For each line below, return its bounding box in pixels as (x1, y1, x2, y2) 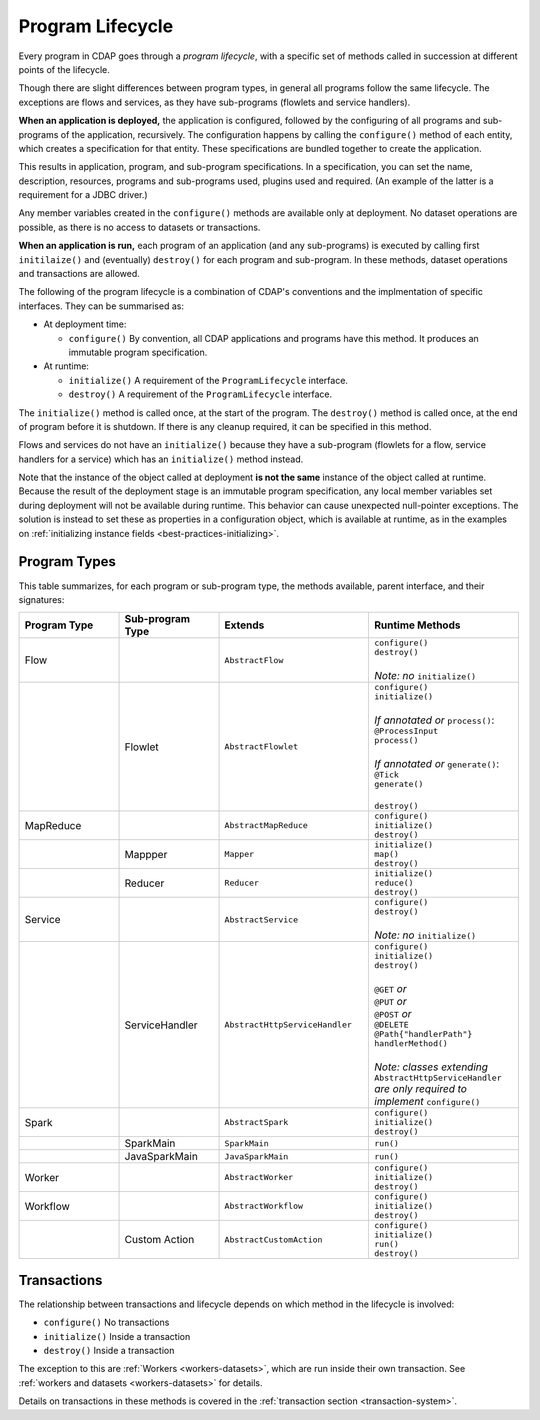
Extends (224, 618, 265, 632)
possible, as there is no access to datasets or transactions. (18, 221, 261, 233)
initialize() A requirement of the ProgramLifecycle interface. (68, 374, 349, 386)
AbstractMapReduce (224, 820, 309, 831)
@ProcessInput (374, 726, 439, 737)
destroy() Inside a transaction (43, 1345, 175, 1357)
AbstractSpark (224, 1117, 289, 1128)
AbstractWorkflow (224, 1201, 304, 1212)
